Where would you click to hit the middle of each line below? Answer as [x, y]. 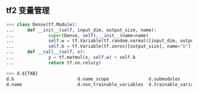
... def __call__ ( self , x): [46, 52]
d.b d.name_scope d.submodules [93, 79]
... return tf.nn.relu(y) [54, 63]
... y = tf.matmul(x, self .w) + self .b [71, 58]
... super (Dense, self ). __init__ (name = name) [77, 35]
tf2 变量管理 [28, 11]
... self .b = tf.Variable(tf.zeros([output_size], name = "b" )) [100, 46]
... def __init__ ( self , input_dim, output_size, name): [82, 30]
